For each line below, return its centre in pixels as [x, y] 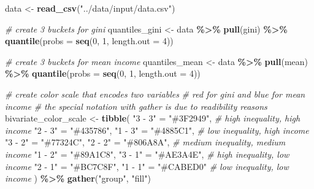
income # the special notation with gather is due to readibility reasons [136, 106]
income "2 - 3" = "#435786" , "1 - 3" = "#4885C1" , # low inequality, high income [157, 130]
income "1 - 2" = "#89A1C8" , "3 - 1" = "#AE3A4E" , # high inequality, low [147, 154]
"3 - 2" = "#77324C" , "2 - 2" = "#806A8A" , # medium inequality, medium [145, 142]
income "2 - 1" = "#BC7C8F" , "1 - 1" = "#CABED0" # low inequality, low [147, 166]
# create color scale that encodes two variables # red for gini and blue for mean [155, 94]
